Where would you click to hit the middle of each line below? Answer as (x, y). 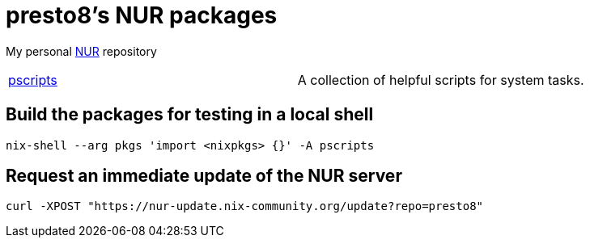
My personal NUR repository (81, 51)
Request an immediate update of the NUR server (204, 176)
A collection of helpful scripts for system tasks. (441, 80)
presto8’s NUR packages (142, 15)
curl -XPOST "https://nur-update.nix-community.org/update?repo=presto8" (245, 206)
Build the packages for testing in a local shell (190, 115)
